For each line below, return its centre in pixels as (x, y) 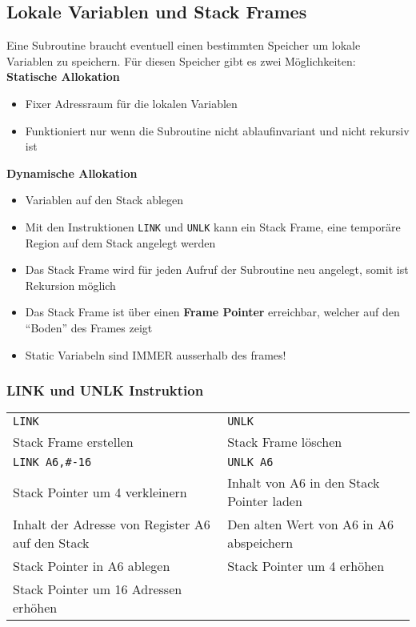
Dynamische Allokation (72, 173)
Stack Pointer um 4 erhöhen (306, 566)
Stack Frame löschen (285, 442)
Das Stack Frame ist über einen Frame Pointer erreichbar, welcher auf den (212, 312)
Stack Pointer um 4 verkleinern (100, 492)
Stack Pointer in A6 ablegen (92, 566)
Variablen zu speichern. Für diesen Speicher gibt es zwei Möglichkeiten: (181, 60)
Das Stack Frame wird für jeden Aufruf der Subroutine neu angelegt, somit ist (217, 269)
